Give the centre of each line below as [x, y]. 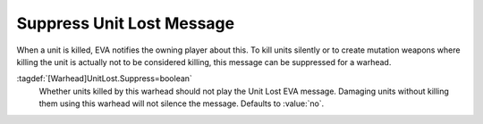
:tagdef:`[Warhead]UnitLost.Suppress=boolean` [104, 79]
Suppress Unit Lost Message [126, 23]
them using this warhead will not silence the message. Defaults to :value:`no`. [182, 103]
